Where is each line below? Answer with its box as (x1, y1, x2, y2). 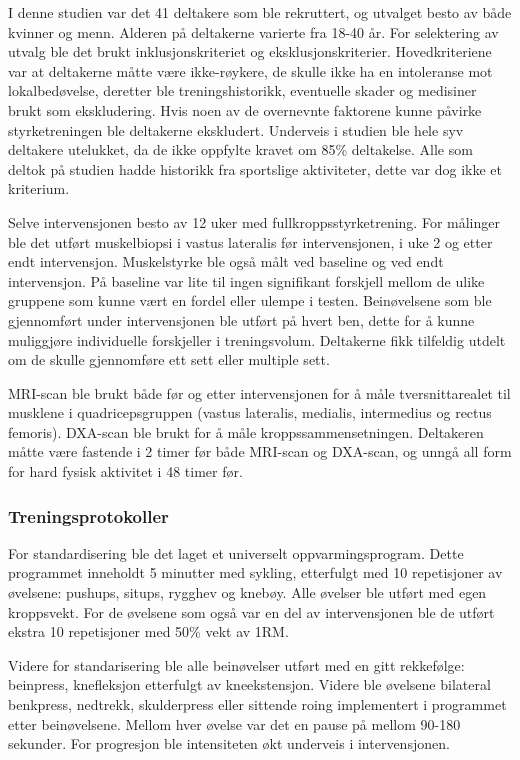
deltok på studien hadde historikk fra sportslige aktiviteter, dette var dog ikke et (8, 158, 503, 179)
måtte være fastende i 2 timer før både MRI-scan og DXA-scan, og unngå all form (8, 441, 512, 462)
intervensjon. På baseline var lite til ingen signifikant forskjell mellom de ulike (8, 270, 485, 291)
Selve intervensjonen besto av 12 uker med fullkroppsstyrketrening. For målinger (8, 211, 500, 232)
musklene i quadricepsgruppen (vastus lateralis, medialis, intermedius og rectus (8, 402, 492, 423)
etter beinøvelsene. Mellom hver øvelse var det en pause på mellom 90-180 (8, 713, 461, 734)
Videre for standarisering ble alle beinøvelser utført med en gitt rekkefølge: (8, 654, 465, 675)
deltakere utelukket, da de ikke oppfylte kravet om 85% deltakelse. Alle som (8, 139, 473, 160)
